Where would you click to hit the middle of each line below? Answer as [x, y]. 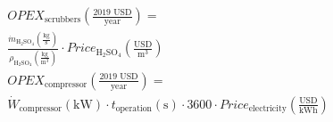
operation [134, 109]
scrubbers [62, 20]
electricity [267, 109]
